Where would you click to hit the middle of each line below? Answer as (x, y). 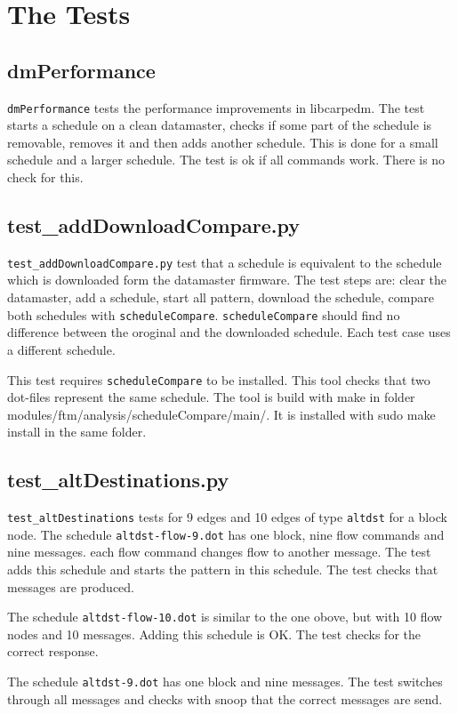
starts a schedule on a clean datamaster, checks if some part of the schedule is (220, 125)
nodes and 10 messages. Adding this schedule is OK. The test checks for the (214, 634)
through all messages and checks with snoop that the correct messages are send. (225, 698)
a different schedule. (61, 349)
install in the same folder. (77, 432)
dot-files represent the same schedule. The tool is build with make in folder (211, 397)
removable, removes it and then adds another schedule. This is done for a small (223, 142)
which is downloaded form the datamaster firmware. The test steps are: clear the (227, 280)
